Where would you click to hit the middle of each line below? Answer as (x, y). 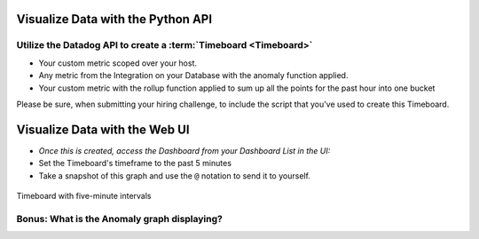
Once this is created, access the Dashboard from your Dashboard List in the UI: (185, 150)
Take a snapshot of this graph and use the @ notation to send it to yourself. (174, 175)
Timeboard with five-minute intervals (84, 196)
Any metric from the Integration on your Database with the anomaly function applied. (193, 76)
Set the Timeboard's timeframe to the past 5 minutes (135, 163)
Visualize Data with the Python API (114, 19)
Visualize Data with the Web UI (103, 129)
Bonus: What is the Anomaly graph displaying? (120, 219)
